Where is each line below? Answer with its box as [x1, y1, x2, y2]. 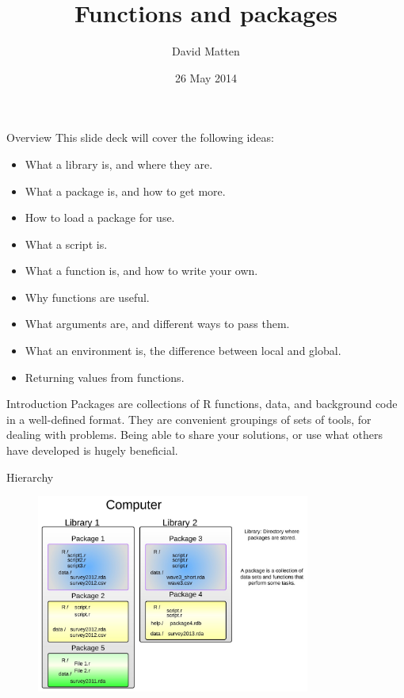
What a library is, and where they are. [25, 155, 213, 172]
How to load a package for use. [25, 209, 175, 226]
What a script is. [25, 235, 108, 252]
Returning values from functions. [25, 368, 185, 385]
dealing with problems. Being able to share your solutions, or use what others [6, 426, 383, 443]
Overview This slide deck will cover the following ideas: [6, 129, 274, 146]
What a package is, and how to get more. [25, 182, 226, 199]
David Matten [172, 43, 240, 59]
